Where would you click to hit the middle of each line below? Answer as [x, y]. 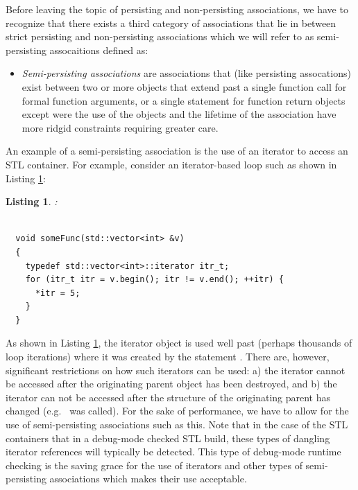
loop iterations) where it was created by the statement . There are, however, [168, 357]
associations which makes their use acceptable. [148, 479]
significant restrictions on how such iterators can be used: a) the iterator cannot [176, 370]
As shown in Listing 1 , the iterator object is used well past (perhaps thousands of [179, 343]
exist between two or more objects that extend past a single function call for [184, 86]
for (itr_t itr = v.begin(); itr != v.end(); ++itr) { [154, 280]
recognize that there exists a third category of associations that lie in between [171, 23]
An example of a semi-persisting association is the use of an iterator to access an [177, 151]
